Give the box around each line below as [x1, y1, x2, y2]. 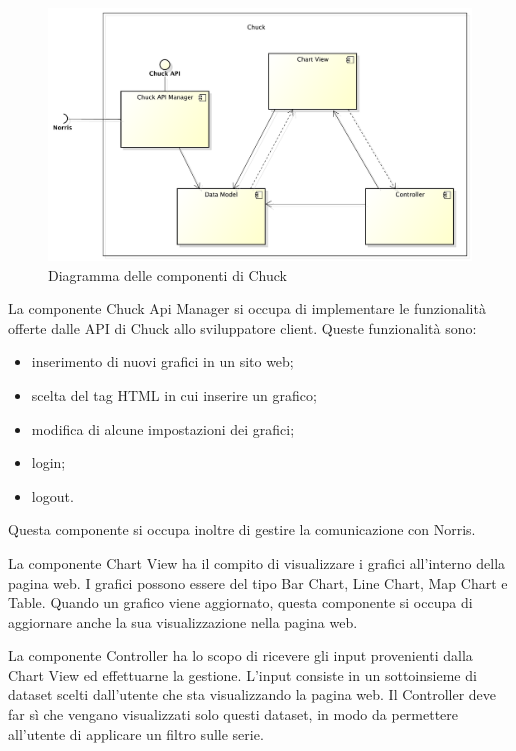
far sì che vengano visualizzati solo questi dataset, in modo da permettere [8, 704, 459, 725]
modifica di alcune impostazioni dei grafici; [31, 418, 295, 439]
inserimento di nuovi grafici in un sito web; [31, 351, 294, 372]
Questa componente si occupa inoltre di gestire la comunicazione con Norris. [8, 519, 476, 540]
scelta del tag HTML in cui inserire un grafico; [31, 384, 317, 405]
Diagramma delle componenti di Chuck [48, 264, 288, 285]
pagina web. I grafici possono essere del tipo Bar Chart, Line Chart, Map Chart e [8, 572, 508, 593]
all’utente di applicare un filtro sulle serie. [8, 723, 264, 744]
